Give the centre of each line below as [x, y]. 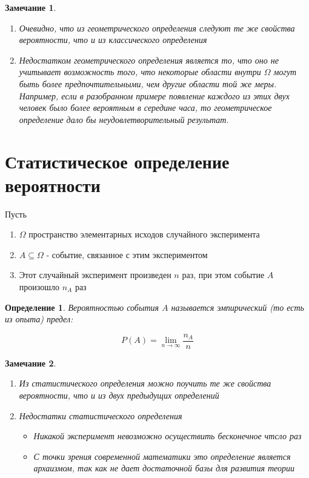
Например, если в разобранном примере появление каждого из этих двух [154, 95]
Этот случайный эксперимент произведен [95, 275]
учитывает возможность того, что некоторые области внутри [140, 72]
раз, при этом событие [223, 275]
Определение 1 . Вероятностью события [82, 307]
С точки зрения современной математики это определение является [162, 456]
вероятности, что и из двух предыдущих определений [119, 395]
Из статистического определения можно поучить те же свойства [145, 383]
